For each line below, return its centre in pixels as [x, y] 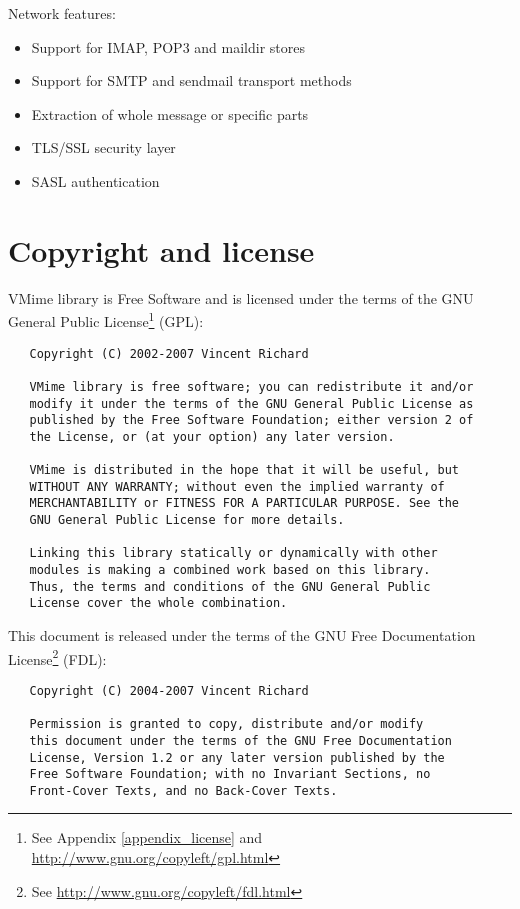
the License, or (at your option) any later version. [212, 436]
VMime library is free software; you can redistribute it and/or [251, 386]
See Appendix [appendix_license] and [147, 837]
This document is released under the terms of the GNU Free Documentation [242, 635]
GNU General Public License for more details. [187, 520]
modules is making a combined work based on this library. [230, 570]
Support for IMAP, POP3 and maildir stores [168, 46]
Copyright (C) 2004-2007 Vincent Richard [169, 690]
